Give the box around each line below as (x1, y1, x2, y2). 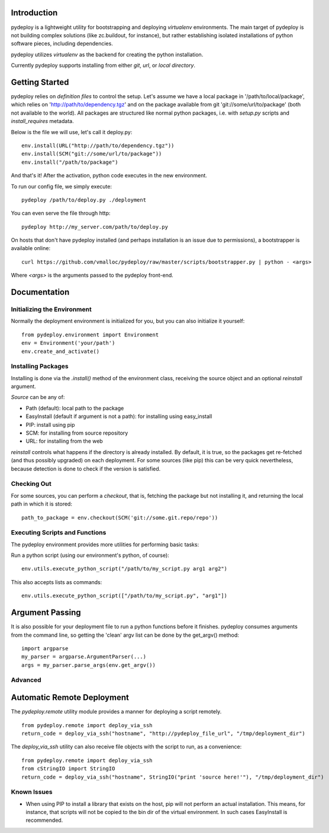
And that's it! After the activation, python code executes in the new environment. (11, 172, 207, 179)
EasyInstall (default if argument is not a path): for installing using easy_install (25, 413, 212, 420)
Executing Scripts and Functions (11, 529, 107, 537)
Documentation (11, 287, 70, 297)
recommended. (25, 816, 63, 824)
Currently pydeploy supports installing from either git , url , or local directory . (11, 62, 195, 69)
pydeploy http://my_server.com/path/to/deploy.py (21, 223, 169, 230)
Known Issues (11, 788, 53, 796)
